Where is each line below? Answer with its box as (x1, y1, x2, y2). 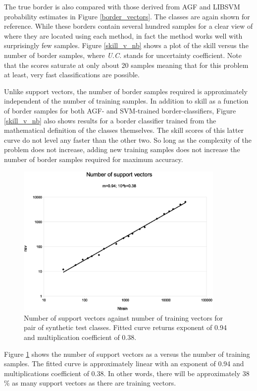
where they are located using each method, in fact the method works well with (4, 30, 243, 41)
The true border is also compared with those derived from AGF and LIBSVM (4, 1, 240, 11)
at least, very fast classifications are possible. (4, 69, 140, 80)
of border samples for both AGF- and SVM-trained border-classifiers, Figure (4, 105, 236, 115)
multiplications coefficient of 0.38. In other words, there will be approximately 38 (4, 368, 250, 378)
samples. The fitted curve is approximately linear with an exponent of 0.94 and (4, 358, 244, 369)
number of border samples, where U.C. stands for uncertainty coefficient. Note (4, 50, 242, 60)
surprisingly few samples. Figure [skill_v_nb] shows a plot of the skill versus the (4, 40, 249, 51)
